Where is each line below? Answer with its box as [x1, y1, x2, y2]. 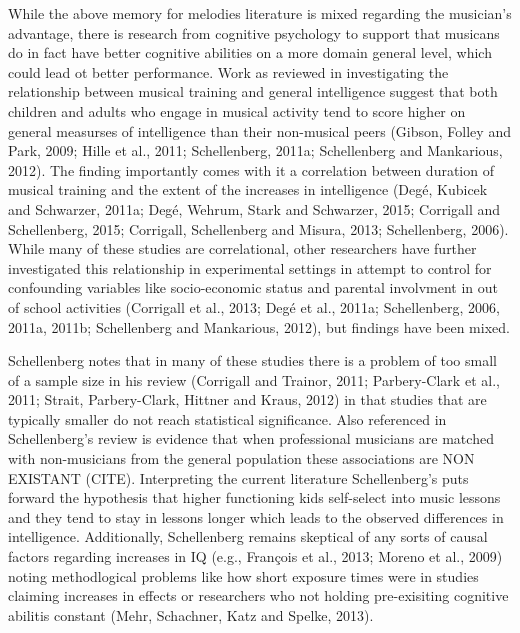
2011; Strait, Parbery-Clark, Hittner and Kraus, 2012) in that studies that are [8, 389, 487, 410]
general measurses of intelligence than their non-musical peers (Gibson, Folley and [8, 120, 511, 141]
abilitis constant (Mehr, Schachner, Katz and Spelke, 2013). [8, 604, 374, 625]
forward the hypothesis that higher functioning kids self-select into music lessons [8, 487, 501, 508]
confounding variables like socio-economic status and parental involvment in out [8, 277, 499, 298]
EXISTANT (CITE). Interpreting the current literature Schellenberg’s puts [8, 467, 469, 488]
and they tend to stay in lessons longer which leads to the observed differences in [8, 506, 504, 527]
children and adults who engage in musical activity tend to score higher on [8, 100, 466, 121]
